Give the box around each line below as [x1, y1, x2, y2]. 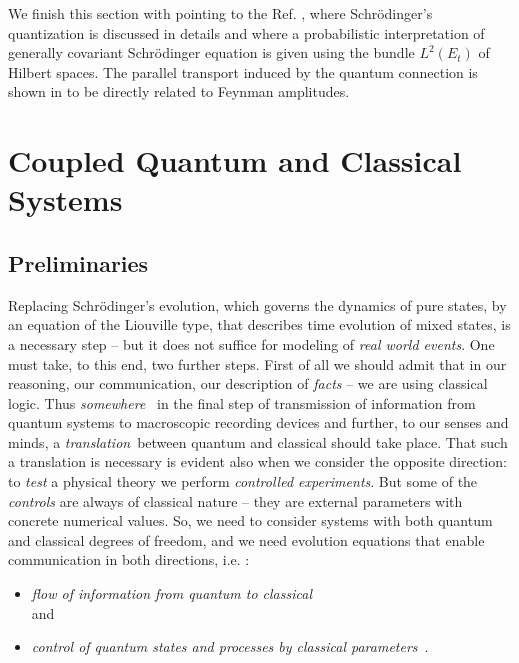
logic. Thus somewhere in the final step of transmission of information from [8, 392, 476, 413]
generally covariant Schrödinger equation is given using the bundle [8, 42, 415, 63]
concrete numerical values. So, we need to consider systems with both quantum [8, 510, 493, 531]
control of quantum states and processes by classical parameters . [31, 636, 429, 657]
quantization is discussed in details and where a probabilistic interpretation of [8, 22, 485, 43]
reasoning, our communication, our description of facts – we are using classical [8, 373, 488, 394]
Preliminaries [8, 247, 149, 278]
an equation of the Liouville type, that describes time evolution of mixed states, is [8, 314, 511, 335]
